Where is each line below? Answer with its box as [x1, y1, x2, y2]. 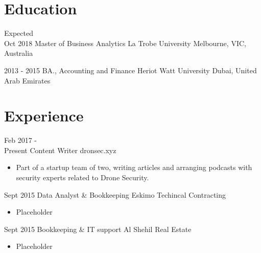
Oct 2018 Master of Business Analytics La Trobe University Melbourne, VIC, [4, 37, 246, 48]
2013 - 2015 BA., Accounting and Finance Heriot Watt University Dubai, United [4, 65, 257, 75]
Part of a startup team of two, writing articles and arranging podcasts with [16, 162, 252, 173]
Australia [4, 48, 33, 58]
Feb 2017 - [4, 135, 37, 145]
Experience [4, 105, 84, 126]
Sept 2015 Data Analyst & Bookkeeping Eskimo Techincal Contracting [4, 189, 226, 200]
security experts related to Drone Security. [16, 172, 149, 182]
